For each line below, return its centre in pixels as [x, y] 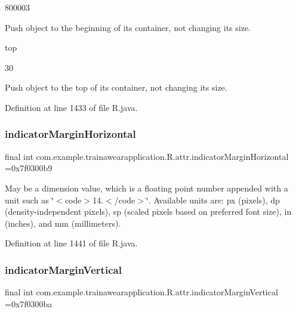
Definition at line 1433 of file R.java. [71, 107]
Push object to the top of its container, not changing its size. [116, 87]
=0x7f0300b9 [29, 168]
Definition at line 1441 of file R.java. [71, 243]
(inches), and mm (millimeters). [63, 223]
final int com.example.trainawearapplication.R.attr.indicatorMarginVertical [141, 292]
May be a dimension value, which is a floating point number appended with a [147, 188]
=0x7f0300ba [29, 303]
